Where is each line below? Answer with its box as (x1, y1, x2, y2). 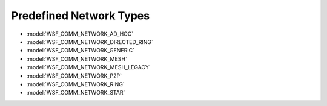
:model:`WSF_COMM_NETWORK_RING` (26, 80, 125, 87)
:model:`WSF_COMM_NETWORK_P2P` (26, 72, 122, 79)
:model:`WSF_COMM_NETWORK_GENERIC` (26, 47, 134, 54)
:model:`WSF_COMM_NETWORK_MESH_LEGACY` (26, 64, 151, 71)
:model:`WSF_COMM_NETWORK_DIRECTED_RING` (26, 38, 154, 45)
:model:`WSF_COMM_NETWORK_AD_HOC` (26, 30, 134, 37)
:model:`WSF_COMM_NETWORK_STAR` (26, 89, 125, 96)
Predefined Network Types (11, 9, 150, 22)
